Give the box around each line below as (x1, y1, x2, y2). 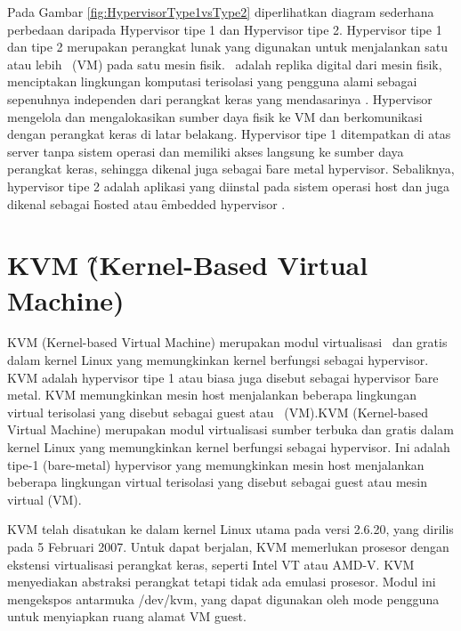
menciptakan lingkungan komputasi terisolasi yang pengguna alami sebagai (7, 72, 417, 91)
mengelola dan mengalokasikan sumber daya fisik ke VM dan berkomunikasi (7, 107, 423, 125)
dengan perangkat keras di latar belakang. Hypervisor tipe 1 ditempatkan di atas (7, 125, 451, 143)
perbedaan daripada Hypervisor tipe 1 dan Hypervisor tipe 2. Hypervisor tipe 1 (7, 20, 442, 38)
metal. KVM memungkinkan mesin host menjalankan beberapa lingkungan (7, 385, 417, 404)
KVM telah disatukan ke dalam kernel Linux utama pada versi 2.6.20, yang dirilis (7, 520, 454, 538)
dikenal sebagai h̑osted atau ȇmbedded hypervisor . (7, 194, 286, 213)
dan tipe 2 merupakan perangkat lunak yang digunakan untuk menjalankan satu (7, 37, 448, 56)
